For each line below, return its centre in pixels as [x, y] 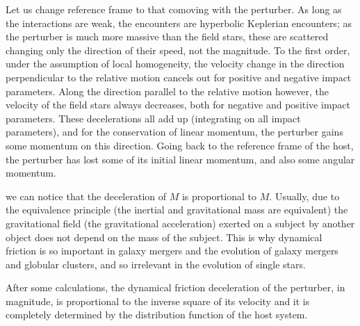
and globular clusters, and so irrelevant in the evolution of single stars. [156, 264]
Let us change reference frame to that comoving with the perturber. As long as [174, 9]
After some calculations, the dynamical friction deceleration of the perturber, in [175, 287]
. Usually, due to [304, 196]
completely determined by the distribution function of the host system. [157, 315]
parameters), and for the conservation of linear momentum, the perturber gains [174, 132]
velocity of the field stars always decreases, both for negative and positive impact [178, 105]
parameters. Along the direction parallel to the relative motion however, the [167, 91]
